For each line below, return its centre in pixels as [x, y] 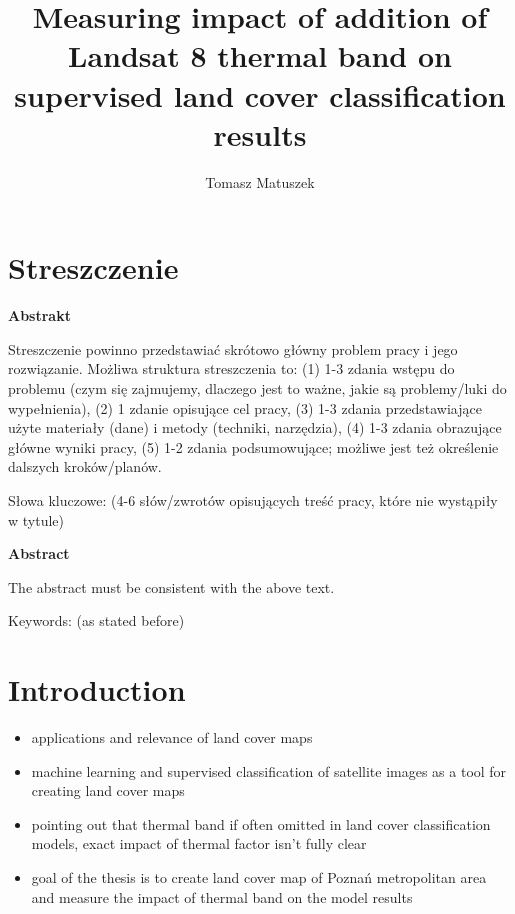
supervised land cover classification [260, 94]
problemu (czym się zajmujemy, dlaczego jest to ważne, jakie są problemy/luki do [257, 388]
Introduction [97, 689]
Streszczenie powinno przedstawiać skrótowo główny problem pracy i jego [233, 348]
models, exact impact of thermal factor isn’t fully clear [199, 843]
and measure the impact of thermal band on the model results [222, 896]
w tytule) [36, 519]
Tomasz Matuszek [260, 181]
